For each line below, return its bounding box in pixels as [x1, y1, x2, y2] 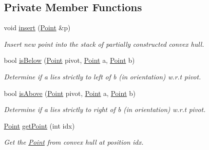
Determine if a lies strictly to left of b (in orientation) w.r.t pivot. [4, 71, 201, 81]
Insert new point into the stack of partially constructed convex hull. [4, 38, 204, 49]
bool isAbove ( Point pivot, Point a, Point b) [4, 88, 136, 98]
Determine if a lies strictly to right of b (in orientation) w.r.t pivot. [4, 104, 206, 114]
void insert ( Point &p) [4, 22, 71, 33]
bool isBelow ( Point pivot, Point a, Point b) [4, 55, 135, 65]
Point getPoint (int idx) [4, 120, 75, 131]
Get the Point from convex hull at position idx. [4, 137, 144, 147]
